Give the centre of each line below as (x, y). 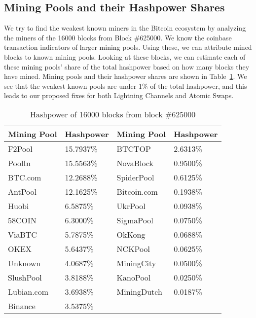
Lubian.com (28, 291)
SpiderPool (135, 177)
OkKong (131, 234)
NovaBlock (135, 163)
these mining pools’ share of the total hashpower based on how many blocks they (127, 66)
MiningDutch (139, 291)
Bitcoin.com (137, 191)
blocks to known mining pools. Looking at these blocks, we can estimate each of (125, 56)
